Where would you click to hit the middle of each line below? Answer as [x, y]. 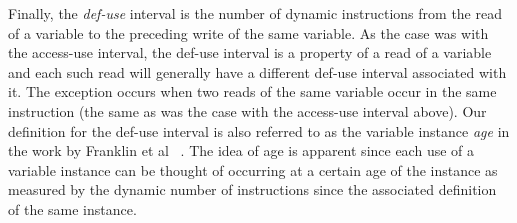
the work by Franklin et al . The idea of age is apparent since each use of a [241, 150]
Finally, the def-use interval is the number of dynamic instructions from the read [255, 13]
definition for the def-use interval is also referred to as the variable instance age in [259, 130]
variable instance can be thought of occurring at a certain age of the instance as [253, 169]
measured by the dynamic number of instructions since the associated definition [252, 189]
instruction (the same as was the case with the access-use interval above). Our [247, 110]
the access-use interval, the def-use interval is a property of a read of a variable [250, 52]
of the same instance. [72, 208]
